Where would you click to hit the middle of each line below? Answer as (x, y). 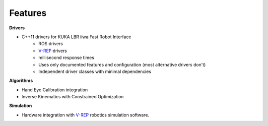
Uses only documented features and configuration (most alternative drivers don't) (122, 64)
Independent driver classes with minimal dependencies (95, 71)
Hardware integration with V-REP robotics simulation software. (85, 115)
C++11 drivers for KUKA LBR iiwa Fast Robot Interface (76, 37)
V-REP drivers (53, 51)
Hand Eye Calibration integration (55, 90)
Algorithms (21, 81)
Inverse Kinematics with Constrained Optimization (73, 97)
